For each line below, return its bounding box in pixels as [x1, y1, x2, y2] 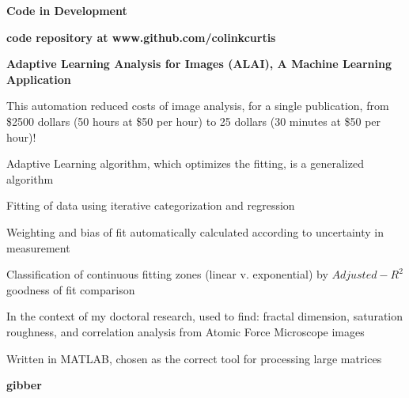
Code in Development [6, 2, 127, 18]
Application [6, 70, 71, 87]
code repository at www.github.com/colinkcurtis [6, 28, 276, 45]
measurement [6, 239, 70, 256]
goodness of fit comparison [6, 281, 135, 298]
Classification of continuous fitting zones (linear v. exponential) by [6, 266, 328, 282]
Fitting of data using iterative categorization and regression [6, 197, 295, 214]
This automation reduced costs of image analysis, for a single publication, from [6, 97, 389, 114]
